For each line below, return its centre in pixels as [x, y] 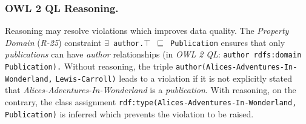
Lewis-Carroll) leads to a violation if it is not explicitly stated [174, 78]
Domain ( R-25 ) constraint [53, 42]
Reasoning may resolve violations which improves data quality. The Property [147, 31]
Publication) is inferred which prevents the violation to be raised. [129, 113]
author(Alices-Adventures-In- [236, 67]
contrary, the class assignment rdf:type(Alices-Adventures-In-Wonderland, [151, 102]
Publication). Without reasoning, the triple [89, 66]
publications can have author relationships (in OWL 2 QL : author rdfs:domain [153, 54]
